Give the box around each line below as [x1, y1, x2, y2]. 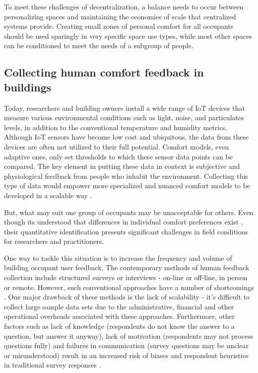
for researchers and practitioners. [4, 236, 104, 246]
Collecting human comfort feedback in [4, 65, 204, 80]
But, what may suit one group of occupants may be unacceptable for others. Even [4, 207, 254, 217]
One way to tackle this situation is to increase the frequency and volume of [4, 252, 232, 263]
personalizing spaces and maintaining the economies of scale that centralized [4, 11, 236, 21]
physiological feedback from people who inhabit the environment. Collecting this [4, 170, 248, 181]
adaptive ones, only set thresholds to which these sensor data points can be [4, 151, 233, 161]
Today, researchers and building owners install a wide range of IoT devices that [4, 102, 245, 113]
